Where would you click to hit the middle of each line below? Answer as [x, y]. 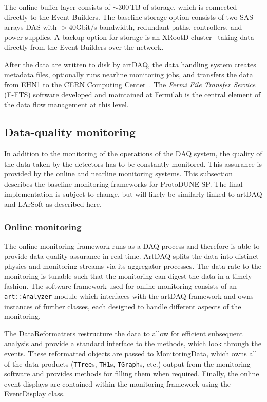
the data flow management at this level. [66, 104]
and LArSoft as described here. [53, 204]
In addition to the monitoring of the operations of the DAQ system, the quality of [133, 154]
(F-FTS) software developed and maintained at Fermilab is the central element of [132, 94]
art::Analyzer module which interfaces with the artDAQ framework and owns [129, 296]
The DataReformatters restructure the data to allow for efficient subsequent [123, 333]
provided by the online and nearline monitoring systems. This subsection [119, 174]
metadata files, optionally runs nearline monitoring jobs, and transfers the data [129, 74]
